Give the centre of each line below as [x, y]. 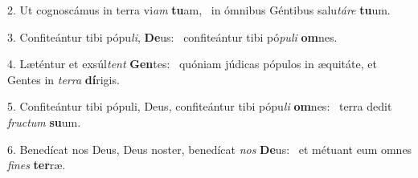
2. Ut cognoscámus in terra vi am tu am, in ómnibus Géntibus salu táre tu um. [199, 10]
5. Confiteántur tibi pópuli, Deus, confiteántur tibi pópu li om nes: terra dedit [200, 106]
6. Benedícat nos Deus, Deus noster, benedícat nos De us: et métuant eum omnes [210, 149]
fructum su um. [44, 121]
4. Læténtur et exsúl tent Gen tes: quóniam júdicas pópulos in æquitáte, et [192, 64]
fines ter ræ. [37, 165]
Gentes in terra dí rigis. [64, 79]
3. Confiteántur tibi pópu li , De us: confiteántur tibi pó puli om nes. [172, 36]
